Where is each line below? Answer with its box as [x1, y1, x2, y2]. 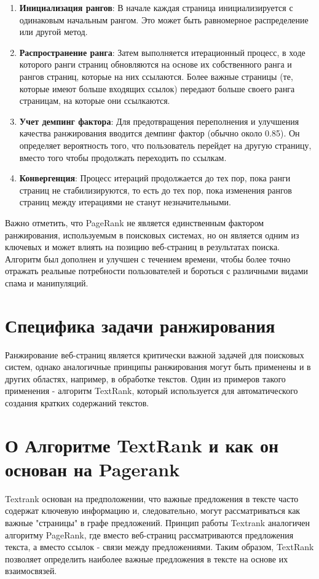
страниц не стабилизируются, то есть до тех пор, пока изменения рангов [19, 183, 292, 196]
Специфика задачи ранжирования [5, 312, 275, 337]
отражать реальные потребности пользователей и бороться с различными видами [5, 264, 308, 277]
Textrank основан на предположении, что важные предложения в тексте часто [5, 492, 299, 505]
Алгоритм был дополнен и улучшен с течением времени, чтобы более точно [5, 252, 291, 265]
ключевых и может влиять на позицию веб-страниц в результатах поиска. [5, 240, 280, 253]
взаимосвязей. [5, 564, 57, 577]
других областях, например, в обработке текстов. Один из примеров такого [5, 372, 286, 385]
